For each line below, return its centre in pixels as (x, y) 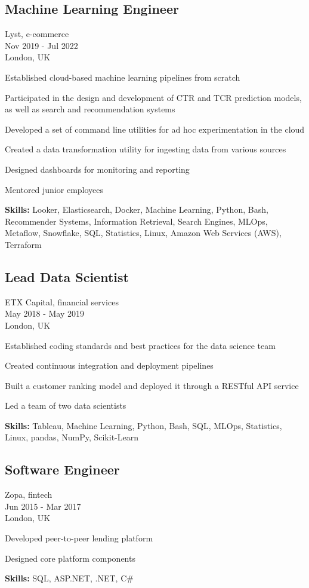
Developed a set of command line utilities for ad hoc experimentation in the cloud (155, 129)
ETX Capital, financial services (62, 301)
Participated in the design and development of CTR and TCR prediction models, (153, 97)
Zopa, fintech (29, 494)
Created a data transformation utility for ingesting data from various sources (146, 149)
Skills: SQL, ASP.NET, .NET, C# (69, 578)
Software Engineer (62, 469)
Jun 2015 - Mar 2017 (43, 506)
